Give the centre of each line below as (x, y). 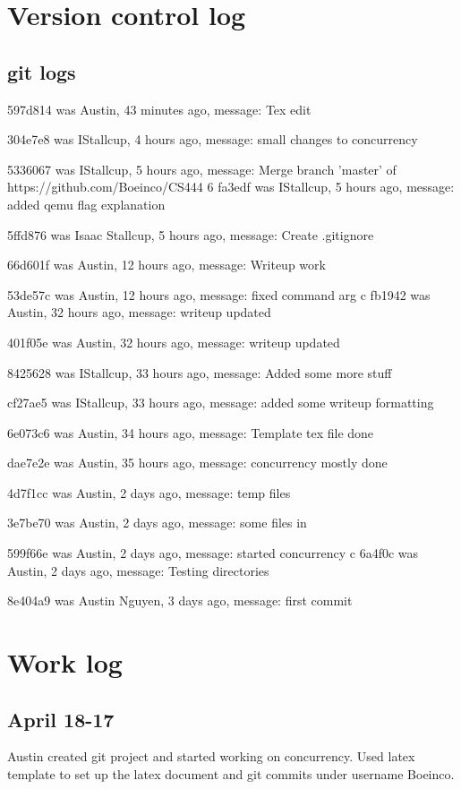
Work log (65, 662)
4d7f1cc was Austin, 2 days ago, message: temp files (149, 492)
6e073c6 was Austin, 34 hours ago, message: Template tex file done (191, 432)
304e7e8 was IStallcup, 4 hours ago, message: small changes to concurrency (213, 139)
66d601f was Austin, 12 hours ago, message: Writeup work (166, 265)
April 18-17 (61, 719)
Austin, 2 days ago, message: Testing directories (138, 570)
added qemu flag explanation (86, 204)
